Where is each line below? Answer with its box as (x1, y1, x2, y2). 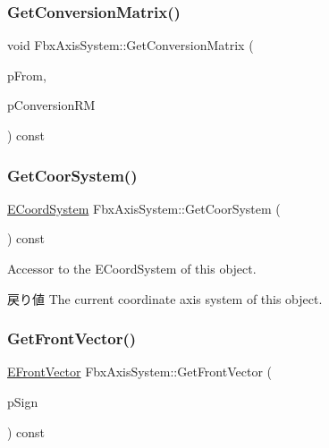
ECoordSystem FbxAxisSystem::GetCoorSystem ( (7, 199, 281, 217)
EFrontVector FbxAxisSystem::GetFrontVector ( (7, 362, 273, 381)
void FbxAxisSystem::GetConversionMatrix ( (7, 36, 254, 55)
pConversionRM (7, 96, 96, 114)
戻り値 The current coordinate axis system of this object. (7, 289, 323, 308)
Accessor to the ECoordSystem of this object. (7, 259, 257, 277)
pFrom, (7, 65, 46, 84)
